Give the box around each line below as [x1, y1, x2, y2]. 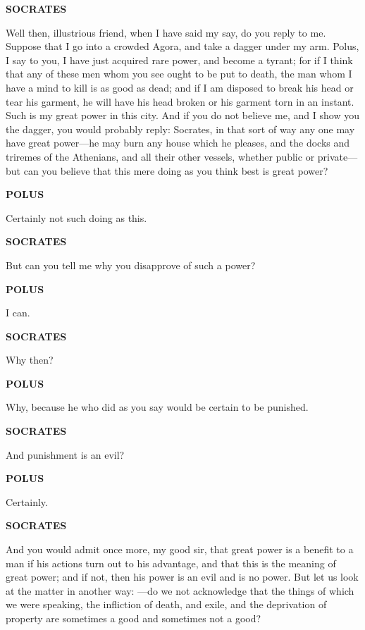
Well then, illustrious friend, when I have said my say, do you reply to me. [6, 25, 326, 39]
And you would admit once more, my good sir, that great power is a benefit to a [6, 542, 354, 557]
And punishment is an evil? [6, 447, 125, 462]
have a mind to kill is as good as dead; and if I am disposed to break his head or [6, 80, 354, 94]
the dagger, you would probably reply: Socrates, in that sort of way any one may [6, 121, 355, 136]
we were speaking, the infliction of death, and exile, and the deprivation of [6, 597, 327, 612]
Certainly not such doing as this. [6, 210, 147, 225]
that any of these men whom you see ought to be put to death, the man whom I [6, 66, 352, 81]
